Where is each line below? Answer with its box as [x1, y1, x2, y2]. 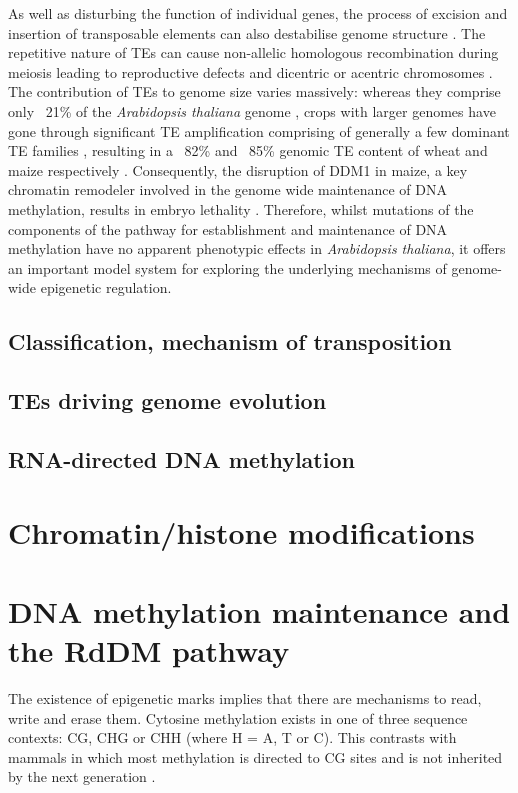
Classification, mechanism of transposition [8, 326, 452, 357]
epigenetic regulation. [40, 277, 172, 298]
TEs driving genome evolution [8, 385, 327, 416]
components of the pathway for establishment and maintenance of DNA [8, 218, 448, 239]
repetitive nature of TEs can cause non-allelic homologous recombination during [8, 42, 499, 63]
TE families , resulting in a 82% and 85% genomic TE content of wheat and [8, 140, 488, 161]
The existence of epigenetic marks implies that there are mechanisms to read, [8, 687, 482, 708]
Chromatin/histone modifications [8, 512, 475, 553]
